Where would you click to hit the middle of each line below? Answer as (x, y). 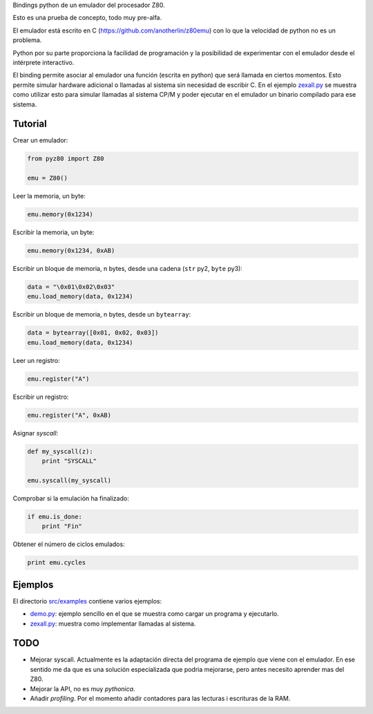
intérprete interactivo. (44, 62)
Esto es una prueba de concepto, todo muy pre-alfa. (87, 18)
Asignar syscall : (36, 433)
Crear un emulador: (40, 140)
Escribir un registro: (41, 397)
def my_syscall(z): (60, 451)
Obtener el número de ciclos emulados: (69, 544)
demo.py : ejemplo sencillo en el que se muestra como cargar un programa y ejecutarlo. (154, 614)
